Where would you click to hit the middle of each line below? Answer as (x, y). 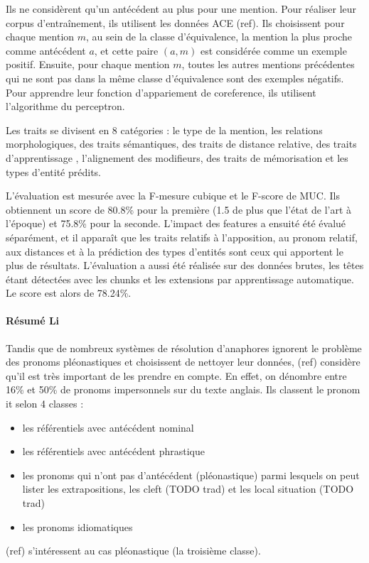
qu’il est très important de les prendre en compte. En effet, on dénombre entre (176, 375)
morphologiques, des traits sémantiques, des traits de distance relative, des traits (181, 144)
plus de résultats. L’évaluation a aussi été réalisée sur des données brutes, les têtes (185, 265)
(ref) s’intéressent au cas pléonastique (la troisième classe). (133, 551)
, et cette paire (126, 50)
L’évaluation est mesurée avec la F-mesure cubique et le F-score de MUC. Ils (173, 196)
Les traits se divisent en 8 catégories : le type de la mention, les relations (164, 130)
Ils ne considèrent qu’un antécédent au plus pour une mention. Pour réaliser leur (181, 9)
